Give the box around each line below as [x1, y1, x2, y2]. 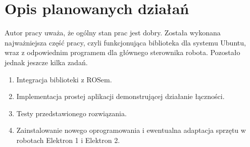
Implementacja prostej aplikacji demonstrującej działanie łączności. [16, 91, 225, 102]
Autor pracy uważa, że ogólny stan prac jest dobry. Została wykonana [5, 27, 221, 38]
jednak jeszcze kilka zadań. [5, 57, 88, 67]
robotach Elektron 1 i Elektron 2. [16, 134, 120, 145]
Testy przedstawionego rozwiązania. [16, 108, 127, 118]
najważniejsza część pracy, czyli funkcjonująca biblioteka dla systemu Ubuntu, [5, 37, 246, 47]
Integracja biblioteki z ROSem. [16, 74, 112, 84]
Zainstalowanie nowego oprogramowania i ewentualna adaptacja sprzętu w [16, 125, 246, 135]
